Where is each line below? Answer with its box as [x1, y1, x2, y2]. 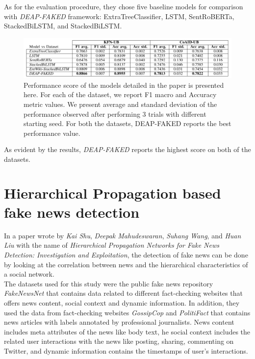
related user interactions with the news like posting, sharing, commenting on [4, 336, 234, 346]
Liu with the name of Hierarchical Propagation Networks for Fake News [4, 240, 219, 250]
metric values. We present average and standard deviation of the [24, 99, 217, 109]
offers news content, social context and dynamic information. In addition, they [4, 297, 240, 308]
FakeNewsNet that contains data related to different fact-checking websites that [4, 288, 243, 298]
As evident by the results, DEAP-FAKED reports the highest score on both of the [4, 144, 251, 154]
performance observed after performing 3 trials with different [24, 108, 206, 119]
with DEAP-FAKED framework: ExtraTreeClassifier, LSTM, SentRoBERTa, [4, 11, 234, 21]
